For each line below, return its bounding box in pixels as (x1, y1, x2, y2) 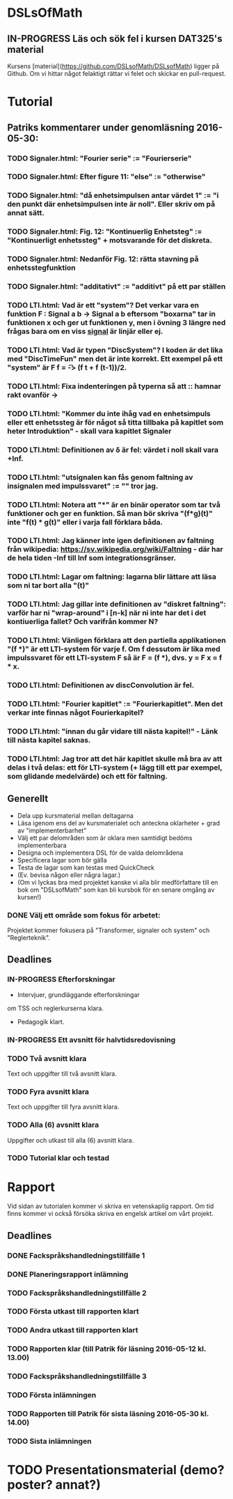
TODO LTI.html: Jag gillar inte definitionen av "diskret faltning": (7, 600, 226, 609)
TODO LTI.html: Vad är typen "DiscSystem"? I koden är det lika (7, 345, 223, 355)
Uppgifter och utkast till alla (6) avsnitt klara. (7, 1136, 134, 1144)
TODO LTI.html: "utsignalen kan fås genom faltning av (7, 472, 193, 482)
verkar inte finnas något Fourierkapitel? (7, 708, 144, 717)
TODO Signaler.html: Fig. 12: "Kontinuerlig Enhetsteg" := (7, 227, 202, 236)
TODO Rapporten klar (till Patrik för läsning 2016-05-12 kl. (7, 1344, 207, 1354)
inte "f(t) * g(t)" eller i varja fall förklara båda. (7, 517, 163, 527)
